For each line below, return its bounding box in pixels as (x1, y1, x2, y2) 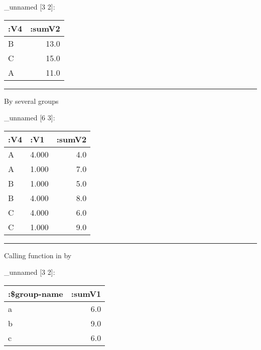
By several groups (4, 95, 59, 106)
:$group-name (8, 287, 63, 299)
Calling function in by (4, 250, 72, 260)
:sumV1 (71, 287, 101, 299)
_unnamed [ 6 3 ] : (4, 112, 55, 123)
